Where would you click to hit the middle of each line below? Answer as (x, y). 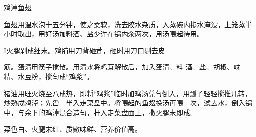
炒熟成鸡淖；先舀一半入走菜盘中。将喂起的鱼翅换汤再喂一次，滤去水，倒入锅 (128, 103)
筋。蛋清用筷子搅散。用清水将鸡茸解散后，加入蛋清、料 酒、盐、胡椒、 (119, 67)
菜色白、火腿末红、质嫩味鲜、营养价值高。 (73, 129)
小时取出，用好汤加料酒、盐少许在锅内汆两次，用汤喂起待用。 (104, 34)
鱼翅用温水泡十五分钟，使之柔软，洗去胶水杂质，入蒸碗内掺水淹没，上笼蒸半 (128, 24)
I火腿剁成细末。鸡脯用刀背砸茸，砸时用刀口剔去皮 (85, 50)
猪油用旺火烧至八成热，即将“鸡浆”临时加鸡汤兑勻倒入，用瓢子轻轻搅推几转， (128, 93)
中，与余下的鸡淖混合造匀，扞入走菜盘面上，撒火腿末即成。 (100, 112)
